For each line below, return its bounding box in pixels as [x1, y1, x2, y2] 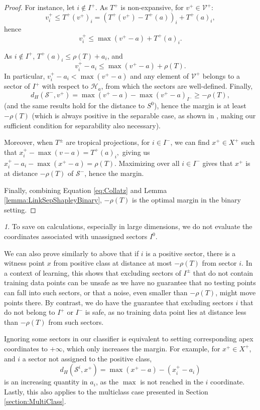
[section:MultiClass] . [4, 396, 66, 406]
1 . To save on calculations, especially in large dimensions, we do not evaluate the [4, 221, 252, 232]
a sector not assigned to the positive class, [22, 353, 152, 363]
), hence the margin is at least [154, 100, 246, 111]
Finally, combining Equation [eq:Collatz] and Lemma [4, 184, 167, 195]
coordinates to [4, 343, 48, 353]
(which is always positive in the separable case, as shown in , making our [32, 110, 256, 121]
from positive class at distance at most [53, 258, 172, 268]
